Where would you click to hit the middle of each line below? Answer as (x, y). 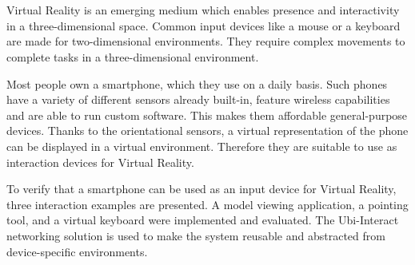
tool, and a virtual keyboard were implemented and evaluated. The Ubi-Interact (203, 220)
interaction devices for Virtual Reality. (100, 162)
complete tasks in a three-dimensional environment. (133, 56)
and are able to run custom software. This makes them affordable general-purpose (207, 115)
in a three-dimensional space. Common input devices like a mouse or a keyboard (204, 25)
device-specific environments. (77, 251)
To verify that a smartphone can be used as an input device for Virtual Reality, (202, 189)
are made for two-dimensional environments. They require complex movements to (206, 41)
